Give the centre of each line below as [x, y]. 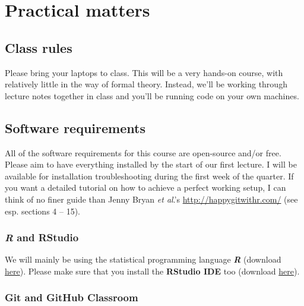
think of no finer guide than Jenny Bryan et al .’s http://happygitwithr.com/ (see [151, 199]
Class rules [39, 47]
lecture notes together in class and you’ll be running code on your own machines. [152, 95]
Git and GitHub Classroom [72, 297]
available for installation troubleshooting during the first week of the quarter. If [149, 176]
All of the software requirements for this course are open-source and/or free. [143, 152]
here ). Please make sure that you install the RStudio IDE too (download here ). [152, 271]
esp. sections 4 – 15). [42, 211]
